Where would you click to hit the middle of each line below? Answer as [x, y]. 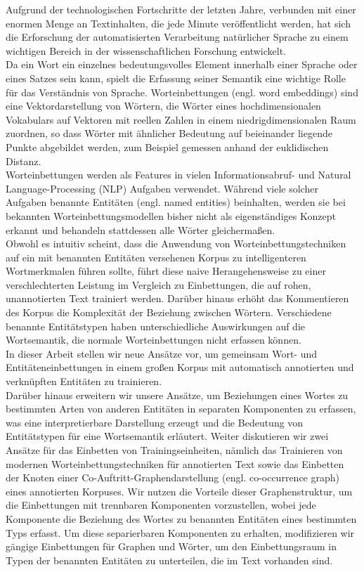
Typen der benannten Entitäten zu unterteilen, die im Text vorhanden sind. [169, 560]
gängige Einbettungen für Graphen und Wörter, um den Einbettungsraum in [171, 546]
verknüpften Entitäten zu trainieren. [84, 381]
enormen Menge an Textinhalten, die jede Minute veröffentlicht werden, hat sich [178, 23]
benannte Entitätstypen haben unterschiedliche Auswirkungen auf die [156, 326]
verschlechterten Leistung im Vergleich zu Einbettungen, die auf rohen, [158, 284]
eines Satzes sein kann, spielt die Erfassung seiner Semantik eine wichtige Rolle [176, 78]
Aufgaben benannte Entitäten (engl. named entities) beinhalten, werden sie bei [176, 202]
